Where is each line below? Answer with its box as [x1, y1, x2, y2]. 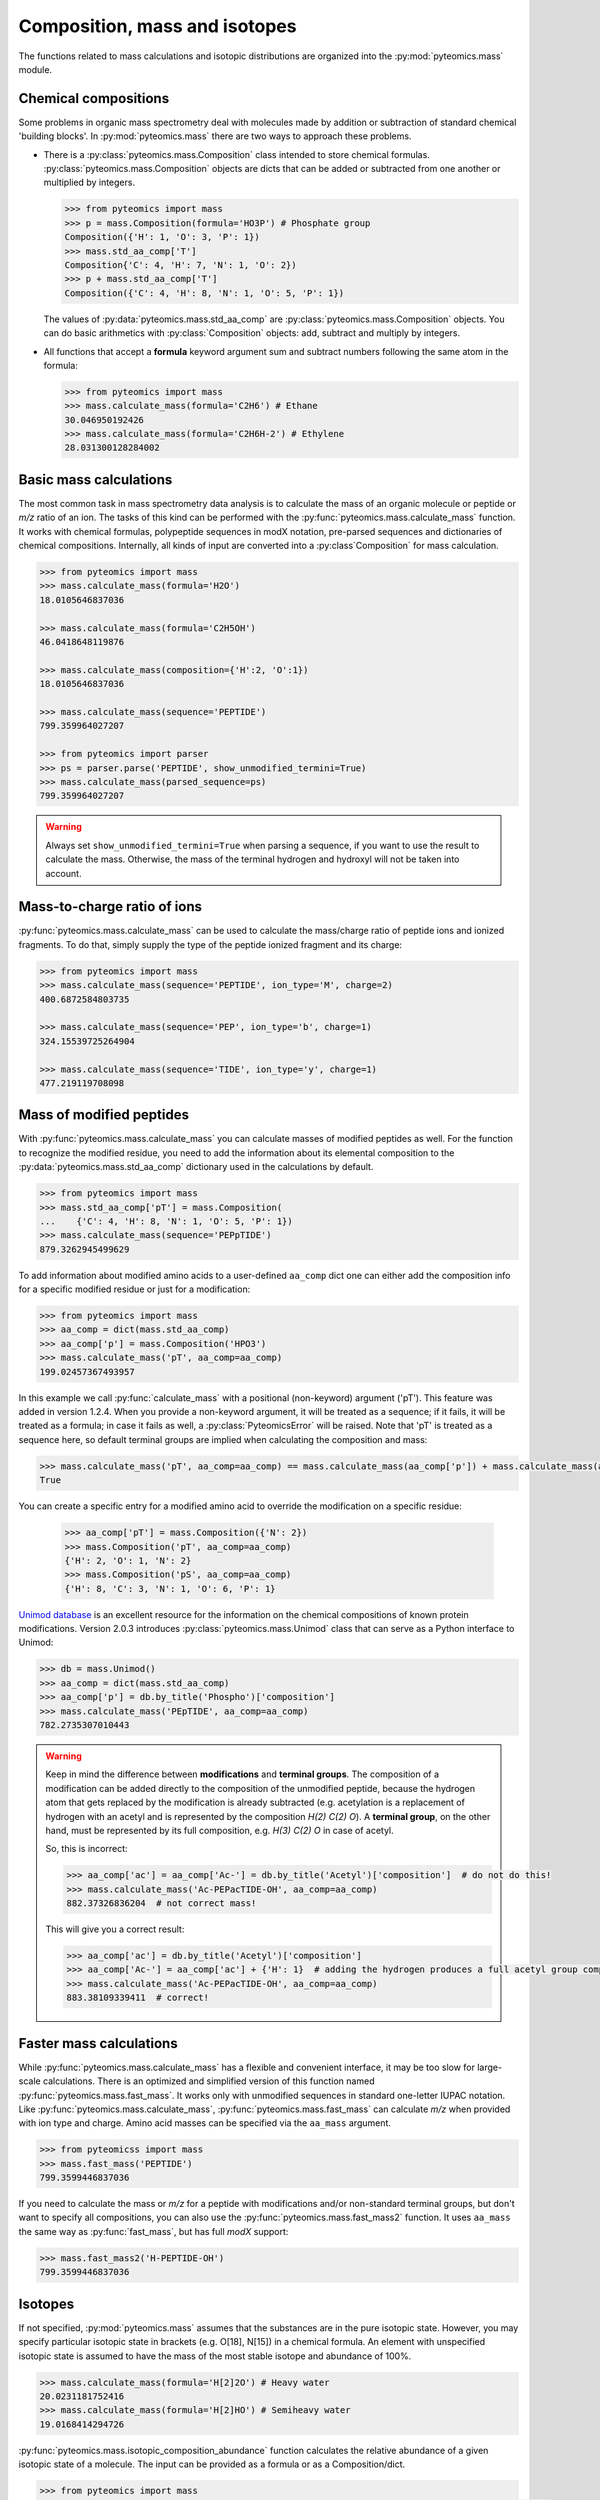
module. [18, 63, 53, 75]
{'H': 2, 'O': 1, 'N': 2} [64, 1555, 192, 1566]
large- [476, 2061, 503, 2073]
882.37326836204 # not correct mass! [66, 1898, 257, 1909]
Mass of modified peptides [18, 1106, 190, 1124]
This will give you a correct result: [45, 1923, 185, 1935]
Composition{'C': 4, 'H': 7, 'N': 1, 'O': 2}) [64, 259, 297, 270]
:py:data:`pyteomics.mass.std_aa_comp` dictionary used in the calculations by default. [18, 1161, 374, 1173]
